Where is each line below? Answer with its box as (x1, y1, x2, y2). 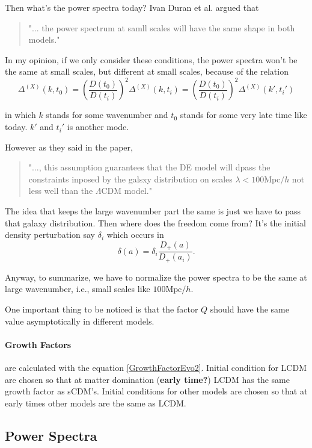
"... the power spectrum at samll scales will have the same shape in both (28, 21, 295, 34)
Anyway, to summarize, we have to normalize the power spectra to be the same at (5, 270, 307, 283)
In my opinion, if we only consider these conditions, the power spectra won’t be (5, 53, 298, 66)
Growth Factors (5, 338, 72, 350)
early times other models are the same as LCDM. (5, 396, 186, 409)
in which (5, 108, 36, 121)
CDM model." (101, 184, 152, 197)
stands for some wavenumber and (46, 108, 168, 121)
